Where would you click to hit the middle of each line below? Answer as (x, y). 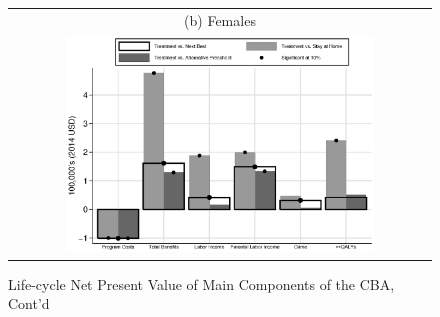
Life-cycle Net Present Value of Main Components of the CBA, (201, 283)
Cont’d (29, 303)
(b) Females (220, 19)
